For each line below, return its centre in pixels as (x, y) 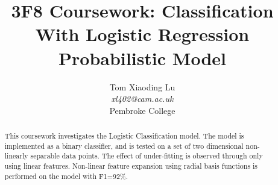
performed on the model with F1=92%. (66, 176)
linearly (16, 156)
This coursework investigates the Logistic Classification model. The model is (124, 136)
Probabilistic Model (142, 58)
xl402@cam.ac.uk (142, 99)
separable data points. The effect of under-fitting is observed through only (147, 156)
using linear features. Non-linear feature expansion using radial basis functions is (131, 166)
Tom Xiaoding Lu (142, 86)
